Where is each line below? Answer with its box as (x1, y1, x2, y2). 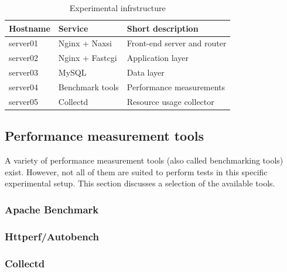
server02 (9, 52, 38, 64)
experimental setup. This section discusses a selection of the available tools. (5, 177, 275, 189)
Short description (127, 22, 199, 34)
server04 (9, 80, 38, 93)
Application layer (127, 52, 189, 64)
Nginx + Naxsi (58, 37, 112, 49)
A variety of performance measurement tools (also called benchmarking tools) (5, 154, 283, 166)
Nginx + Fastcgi (58, 52, 117, 64)
